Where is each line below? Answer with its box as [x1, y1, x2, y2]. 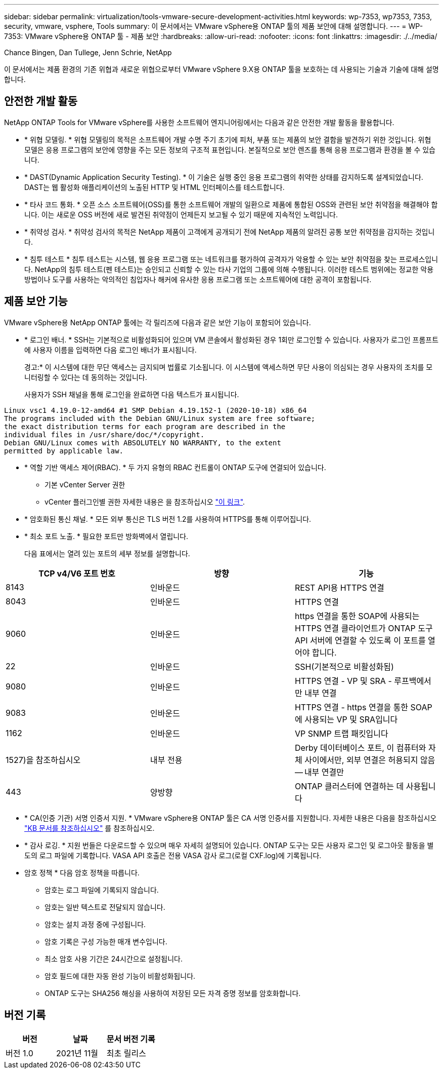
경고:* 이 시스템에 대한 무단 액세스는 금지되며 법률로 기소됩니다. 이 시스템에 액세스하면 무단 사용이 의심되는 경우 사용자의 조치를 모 [24, 362, 433, 371]
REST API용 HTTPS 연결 [294, 582, 384, 593]
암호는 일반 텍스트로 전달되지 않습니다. [45, 902, 165, 911]
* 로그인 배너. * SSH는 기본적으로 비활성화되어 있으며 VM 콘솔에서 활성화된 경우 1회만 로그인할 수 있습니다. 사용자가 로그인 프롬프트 [24, 335, 439, 344]
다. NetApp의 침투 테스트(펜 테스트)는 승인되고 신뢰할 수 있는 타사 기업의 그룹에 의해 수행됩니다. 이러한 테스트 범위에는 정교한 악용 [24, 264, 434, 274]
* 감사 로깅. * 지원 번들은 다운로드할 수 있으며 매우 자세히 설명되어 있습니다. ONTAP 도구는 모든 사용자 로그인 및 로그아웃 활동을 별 [24, 840, 434, 850]
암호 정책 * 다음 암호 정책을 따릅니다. [24, 868, 140, 877]
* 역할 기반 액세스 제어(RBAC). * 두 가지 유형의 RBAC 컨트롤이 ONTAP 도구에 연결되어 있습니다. [24, 463, 326, 472]
